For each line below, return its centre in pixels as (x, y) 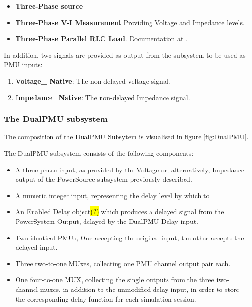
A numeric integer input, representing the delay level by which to (112, 195)
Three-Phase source (49, 6)
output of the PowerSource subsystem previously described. (104, 179)
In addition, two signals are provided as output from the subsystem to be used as (125, 55)
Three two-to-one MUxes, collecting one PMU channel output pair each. (123, 263)
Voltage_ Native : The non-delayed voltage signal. (93, 80)
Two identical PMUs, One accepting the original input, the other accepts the (130, 237)
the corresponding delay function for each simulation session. (106, 298)
